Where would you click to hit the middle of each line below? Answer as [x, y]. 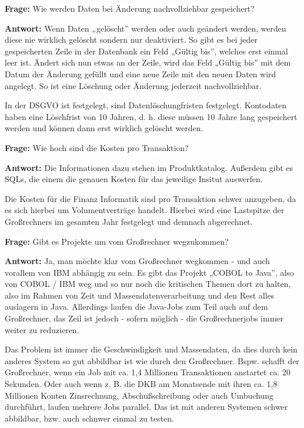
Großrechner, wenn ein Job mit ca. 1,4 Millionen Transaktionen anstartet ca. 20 [148, 372]
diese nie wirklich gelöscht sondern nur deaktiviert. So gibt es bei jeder [131, 40]
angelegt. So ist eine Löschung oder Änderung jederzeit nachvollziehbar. [133, 85]
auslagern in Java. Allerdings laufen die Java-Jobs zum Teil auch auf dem [137, 307]
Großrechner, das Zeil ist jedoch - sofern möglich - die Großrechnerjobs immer [144, 318]
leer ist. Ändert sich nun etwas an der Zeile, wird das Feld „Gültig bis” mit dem [148, 62]
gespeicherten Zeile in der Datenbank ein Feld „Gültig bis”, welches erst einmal [146, 51]
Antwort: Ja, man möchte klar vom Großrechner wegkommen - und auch [137, 261]
